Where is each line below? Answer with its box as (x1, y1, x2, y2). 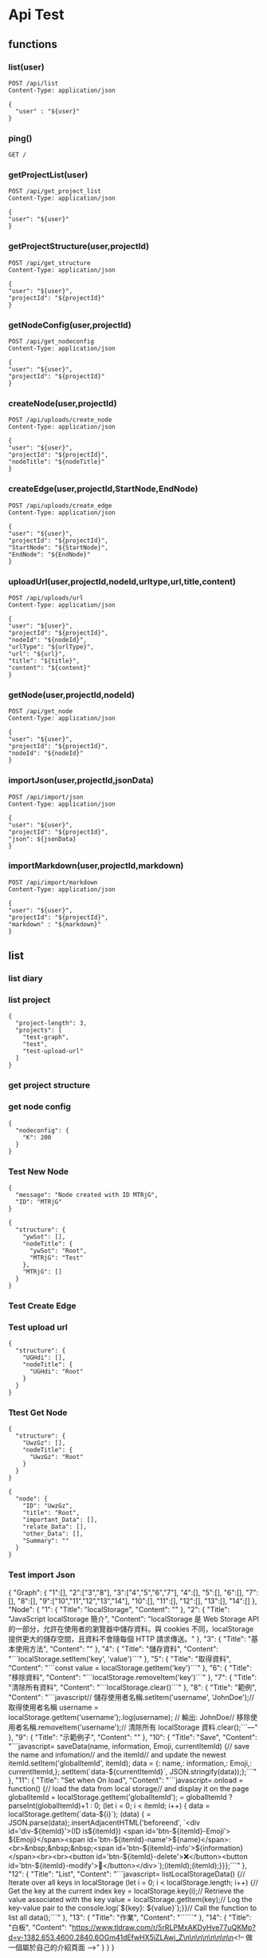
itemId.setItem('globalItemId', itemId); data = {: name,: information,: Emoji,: (8, 1758, 253, 1768)
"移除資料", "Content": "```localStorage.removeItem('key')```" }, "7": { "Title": (8, 1672, 257, 1682)
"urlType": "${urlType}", (8, 643, 94, 651)
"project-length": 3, (15, 1020, 88, 1028)
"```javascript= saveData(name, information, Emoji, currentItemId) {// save (8, 1741, 249, 1750)
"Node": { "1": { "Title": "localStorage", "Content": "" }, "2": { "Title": (8, 1604, 230, 1614)
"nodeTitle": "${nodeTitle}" (8, 458, 105, 466)
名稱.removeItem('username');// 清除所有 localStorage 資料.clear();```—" (22, 1722, 258, 1732)
